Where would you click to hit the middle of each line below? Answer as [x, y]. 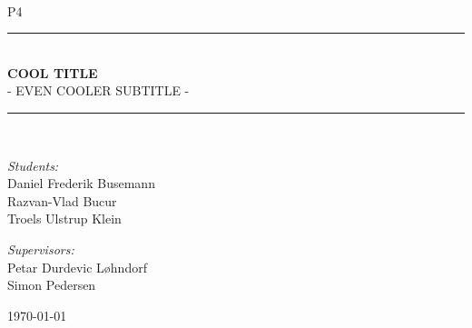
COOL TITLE [53, 72]
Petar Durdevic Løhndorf [77, 267]
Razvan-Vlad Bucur [62, 200]
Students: [33, 165]
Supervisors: [41, 248]
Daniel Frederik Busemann [81, 183]
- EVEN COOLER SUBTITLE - [98, 90]
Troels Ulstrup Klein [64, 219]
